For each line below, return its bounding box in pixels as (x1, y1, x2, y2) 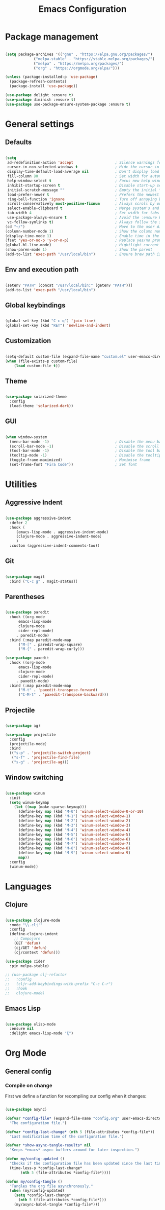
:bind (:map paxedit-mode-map (9, 683, 71, 688)
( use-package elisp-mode (5, 1021, 56, 1027)
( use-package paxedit (5, 655, 50, 661)
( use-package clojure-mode (5, 918, 60, 923)
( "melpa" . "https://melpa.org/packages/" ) (33, 61, 124, 66)
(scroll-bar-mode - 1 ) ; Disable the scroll (9, 444, 160, 449)
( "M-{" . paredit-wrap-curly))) (18, 646, 84, 652)
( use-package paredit (5, 610, 50, 615)
